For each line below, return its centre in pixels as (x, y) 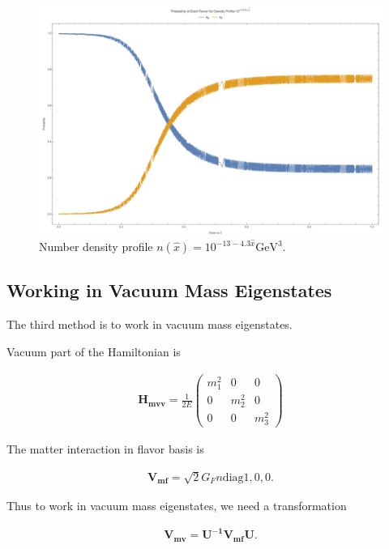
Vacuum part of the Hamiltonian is (94, 351)
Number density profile (96, 247)
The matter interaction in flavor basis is (105, 449)
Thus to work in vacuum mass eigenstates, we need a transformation (177, 506)
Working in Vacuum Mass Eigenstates (169, 290)
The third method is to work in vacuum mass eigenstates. (150, 324)
